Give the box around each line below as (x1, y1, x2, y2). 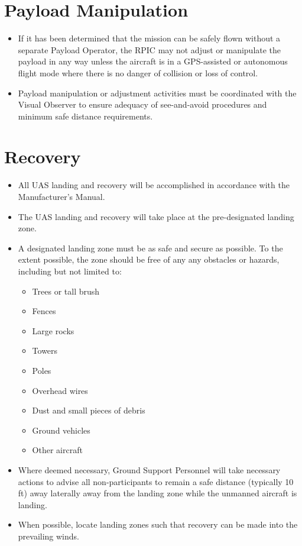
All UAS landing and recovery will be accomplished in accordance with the (18, 179, 290, 191)
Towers (32, 344, 58, 357)
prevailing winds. (18, 529, 79, 542)
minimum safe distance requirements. (18, 109, 153, 122)
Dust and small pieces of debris (32, 404, 145, 416)
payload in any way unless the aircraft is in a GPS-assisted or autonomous (18, 55, 288, 67)
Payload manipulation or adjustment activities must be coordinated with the (18, 86, 297, 99)
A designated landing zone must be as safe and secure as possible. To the (18, 241, 283, 254)
